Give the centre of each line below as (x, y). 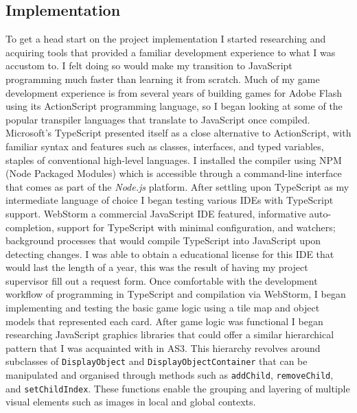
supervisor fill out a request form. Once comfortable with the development (162, 280)
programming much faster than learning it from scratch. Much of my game (163, 79)
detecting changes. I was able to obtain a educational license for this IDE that (170, 253)
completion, (30, 227)
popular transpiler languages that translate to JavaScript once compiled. (158, 119)
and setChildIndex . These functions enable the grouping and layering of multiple (178, 388)
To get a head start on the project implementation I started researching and (166, 39)
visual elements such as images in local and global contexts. (131, 402)
